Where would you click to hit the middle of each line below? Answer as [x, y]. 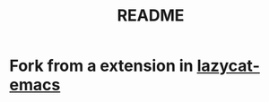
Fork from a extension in [101, 66]
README [151, 16]
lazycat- [228, 66]
